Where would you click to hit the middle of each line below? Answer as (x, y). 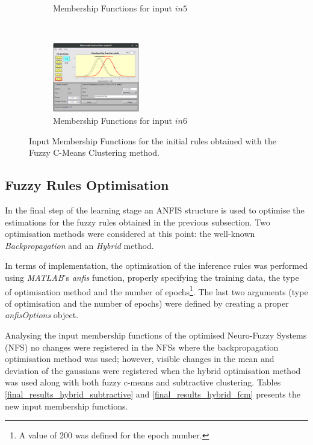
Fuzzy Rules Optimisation (87, 185)
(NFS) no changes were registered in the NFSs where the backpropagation (142, 347)
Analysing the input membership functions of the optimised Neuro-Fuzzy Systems (156, 335)
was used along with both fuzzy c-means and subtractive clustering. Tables (143, 382)
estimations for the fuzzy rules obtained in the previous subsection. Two (138, 222)
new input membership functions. (67, 406)
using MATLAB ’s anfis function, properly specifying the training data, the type (152, 277)
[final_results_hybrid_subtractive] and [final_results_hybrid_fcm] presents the (153, 394)
